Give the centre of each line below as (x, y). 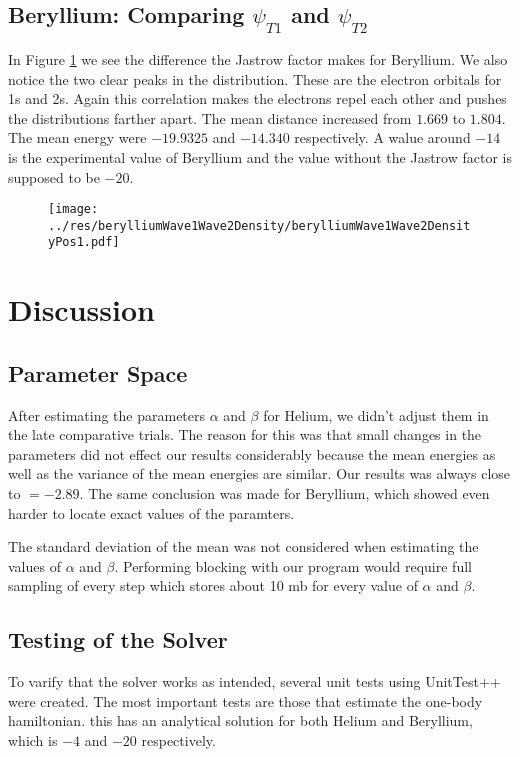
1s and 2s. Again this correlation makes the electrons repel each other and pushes (257, 98)
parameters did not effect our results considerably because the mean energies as (252, 453)
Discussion (81, 309)
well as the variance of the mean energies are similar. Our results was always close (259, 473)
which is (33, 740)
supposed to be (54, 176)
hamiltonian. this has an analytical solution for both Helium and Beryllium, (240, 720)
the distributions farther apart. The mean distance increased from (210, 117)
